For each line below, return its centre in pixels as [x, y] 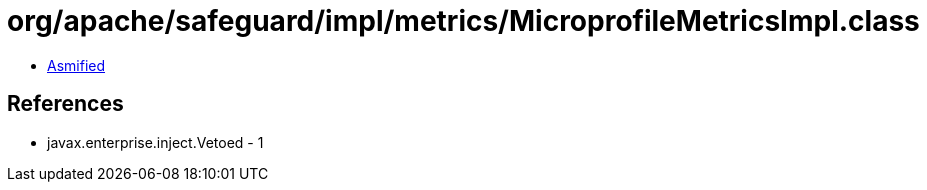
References [65, 104]
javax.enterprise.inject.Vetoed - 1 [155, 142]
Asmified [76, 65]
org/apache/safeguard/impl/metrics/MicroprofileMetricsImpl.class [463, 21]
